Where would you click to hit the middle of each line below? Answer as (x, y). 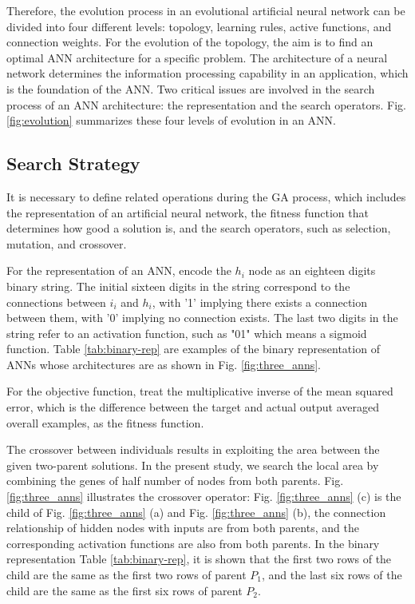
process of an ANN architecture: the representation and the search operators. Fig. (206, 104)
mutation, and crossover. (67, 243)
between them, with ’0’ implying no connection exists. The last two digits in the (202, 318)
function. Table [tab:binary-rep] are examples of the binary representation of (193, 349)
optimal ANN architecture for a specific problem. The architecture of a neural (197, 57)
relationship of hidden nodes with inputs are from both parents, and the (183, 528)
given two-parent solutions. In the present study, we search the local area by (193, 465)
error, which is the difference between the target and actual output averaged (193, 407)
